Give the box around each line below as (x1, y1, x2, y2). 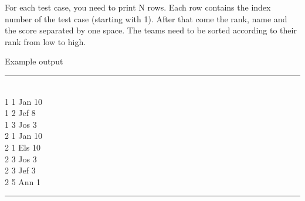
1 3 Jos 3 (5, 118, 37, 130)
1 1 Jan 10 (5, 95, 42, 107)
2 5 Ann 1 (5, 175, 41, 188)
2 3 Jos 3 (5, 152, 37, 165)
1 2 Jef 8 (5, 107, 36, 119)
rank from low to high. (5, 35, 86, 47)
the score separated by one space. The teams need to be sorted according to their (5, 24, 297, 36)
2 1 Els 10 (5, 141, 40, 153)
